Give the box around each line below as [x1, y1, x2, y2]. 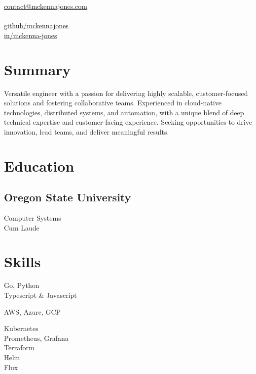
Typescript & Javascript [4, 289, 77, 300]
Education [4, 155, 74, 176]
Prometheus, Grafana [4, 332, 69, 343]
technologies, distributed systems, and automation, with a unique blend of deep [4, 107, 244, 117]
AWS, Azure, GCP [4, 306, 61, 317]
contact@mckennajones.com [4, 1, 87, 11]
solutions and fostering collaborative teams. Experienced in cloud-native [4, 97, 221, 108]
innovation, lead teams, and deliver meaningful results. [4, 126, 169, 137]
